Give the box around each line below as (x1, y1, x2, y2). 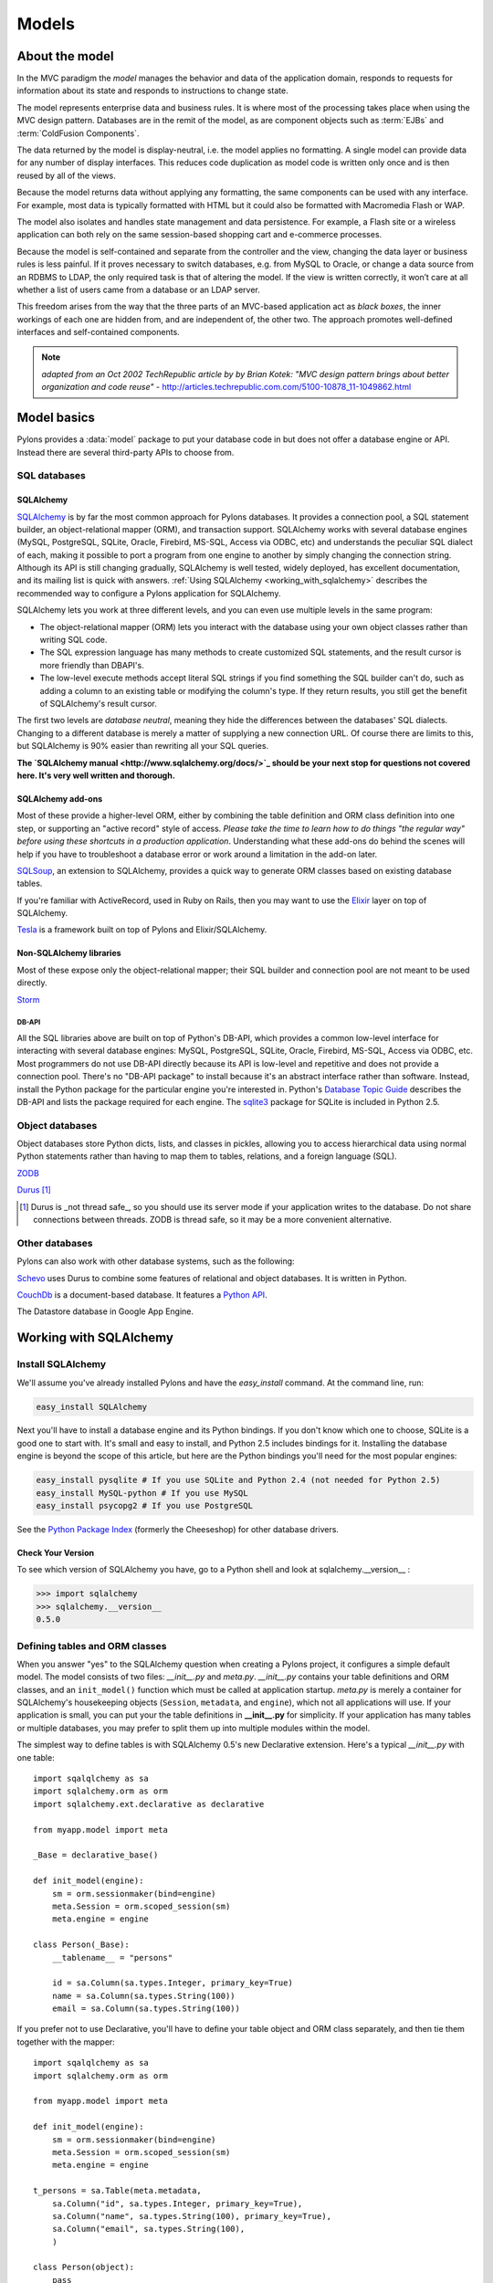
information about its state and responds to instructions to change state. (16, 85, 288, 96)
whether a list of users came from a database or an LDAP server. (16, 284, 260, 295)
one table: (16, 1752, 55, 1762)
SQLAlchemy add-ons (16, 793, 103, 804)
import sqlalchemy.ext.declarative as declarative (33, 1799, 265, 1809)
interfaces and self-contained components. (16, 327, 180, 338)
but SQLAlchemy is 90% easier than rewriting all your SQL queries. (16, 741, 269, 752)
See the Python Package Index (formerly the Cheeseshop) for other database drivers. (16, 1524, 340, 1535)
